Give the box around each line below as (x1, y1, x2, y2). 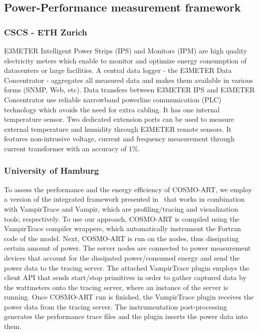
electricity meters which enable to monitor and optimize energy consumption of (4, 55, 247, 65)
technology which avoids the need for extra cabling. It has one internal (4, 104, 220, 114)
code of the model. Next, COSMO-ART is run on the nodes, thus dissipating (4, 233, 239, 243)
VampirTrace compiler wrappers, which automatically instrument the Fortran (4, 223, 241, 234)
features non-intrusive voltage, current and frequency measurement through (4, 133, 235, 144)
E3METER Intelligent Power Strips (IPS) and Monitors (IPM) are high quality (4, 45, 248, 55)
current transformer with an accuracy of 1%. (4, 143, 140, 153)
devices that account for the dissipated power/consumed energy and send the (4, 252, 240, 263)
